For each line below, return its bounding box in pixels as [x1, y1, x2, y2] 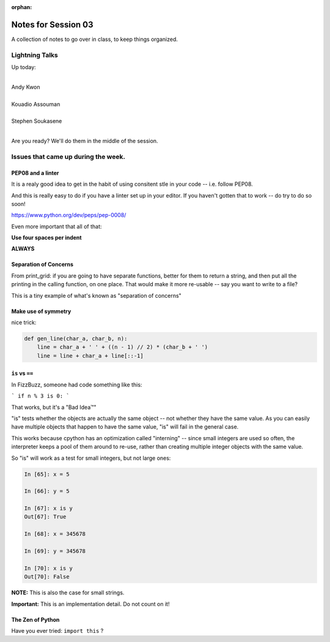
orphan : [11, 4, 32, 10]
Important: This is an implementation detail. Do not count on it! [11, 600, 170, 608]
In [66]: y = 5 [24, 488, 70, 495]
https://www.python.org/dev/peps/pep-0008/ [11, 212, 127, 219]
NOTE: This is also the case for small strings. [11, 589, 125, 596]
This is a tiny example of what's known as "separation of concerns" [11, 292, 182, 299]
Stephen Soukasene [11, 117, 62, 125]
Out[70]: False [24, 574, 70, 580]
